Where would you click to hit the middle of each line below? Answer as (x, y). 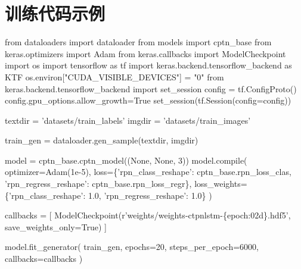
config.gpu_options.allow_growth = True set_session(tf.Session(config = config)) (148, 100)
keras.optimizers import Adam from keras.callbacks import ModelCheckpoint (145, 53)
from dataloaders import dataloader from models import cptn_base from (138, 42)
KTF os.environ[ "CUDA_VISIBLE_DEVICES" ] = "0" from (114, 76)
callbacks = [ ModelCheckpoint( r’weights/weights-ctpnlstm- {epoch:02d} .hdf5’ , (148, 215)
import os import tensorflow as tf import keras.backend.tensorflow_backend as (148, 65)
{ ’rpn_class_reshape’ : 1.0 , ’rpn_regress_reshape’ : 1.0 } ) (108, 195)
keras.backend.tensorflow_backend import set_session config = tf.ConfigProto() (151, 88)
